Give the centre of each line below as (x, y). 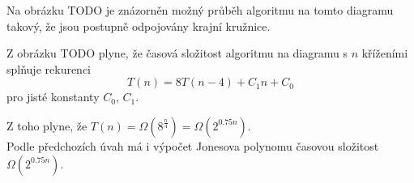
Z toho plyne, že (47, 125)
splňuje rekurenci (49, 68)
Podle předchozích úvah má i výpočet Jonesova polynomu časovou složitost (193, 145)
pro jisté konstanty (53, 97)
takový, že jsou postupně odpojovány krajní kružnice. (139, 26)
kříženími (385, 53)
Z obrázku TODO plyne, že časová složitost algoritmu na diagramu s (177, 53)
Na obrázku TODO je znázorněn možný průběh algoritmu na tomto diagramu (200, 10)
